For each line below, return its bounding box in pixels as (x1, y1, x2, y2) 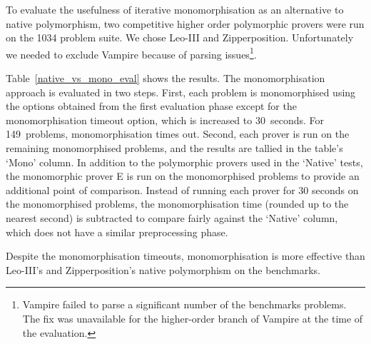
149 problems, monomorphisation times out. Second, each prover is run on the (6, 126, 350, 141)
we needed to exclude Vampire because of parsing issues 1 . (6, 44, 257, 61)
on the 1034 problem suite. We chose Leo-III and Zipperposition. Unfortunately (6, 30, 354, 45)
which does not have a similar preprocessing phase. (6, 224, 228, 239)
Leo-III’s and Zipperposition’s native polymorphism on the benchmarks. (6, 262, 320, 277)
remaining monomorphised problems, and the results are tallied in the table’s (6, 141, 343, 155)
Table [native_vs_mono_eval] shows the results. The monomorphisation (6, 71, 325, 86)
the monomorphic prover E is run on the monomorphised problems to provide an (6, 168, 360, 183)
